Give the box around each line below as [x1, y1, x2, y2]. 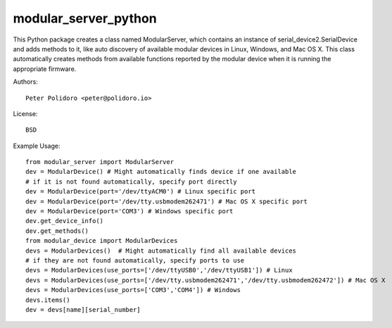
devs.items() [25, 296, 70, 304]
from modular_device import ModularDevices [25, 236, 178, 245]
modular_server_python [13, 11, 158, 26]
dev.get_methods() [25, 227, 89, 235]
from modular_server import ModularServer [25, 158, 175, 166]
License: [13, 109, 38, 118]
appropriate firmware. [13, 64, 77, 73]
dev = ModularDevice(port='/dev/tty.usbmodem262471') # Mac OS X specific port [25, 197, 308, 206]
